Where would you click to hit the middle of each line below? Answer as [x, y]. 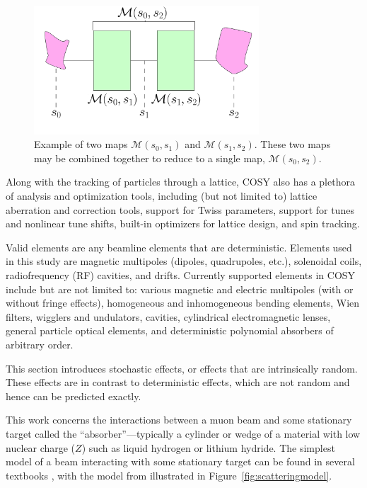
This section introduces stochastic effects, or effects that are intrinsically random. [182, 368]
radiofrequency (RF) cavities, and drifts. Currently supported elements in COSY [181, 275]
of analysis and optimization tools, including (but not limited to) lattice [162, 196]
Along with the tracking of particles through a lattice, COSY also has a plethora [180, 182]
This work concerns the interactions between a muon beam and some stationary [179, 420]
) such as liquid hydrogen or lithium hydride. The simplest [208, 447]
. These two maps [292, 144]
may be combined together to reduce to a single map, [150, 158]
